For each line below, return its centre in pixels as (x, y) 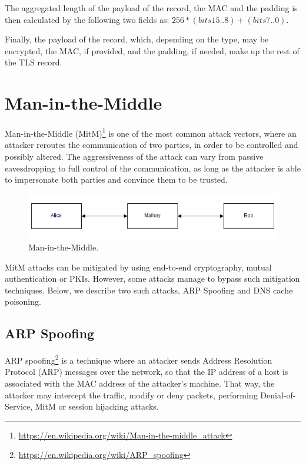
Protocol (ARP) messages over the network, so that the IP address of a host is (147, 372)
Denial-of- (278, 395)
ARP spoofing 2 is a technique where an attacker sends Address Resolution (139, 359)
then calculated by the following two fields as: (87, 19)
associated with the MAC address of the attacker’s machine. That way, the (140, 383)
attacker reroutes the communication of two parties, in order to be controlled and (152, 145)
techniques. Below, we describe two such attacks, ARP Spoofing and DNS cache (149, 290)
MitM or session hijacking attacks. (97, 406)
